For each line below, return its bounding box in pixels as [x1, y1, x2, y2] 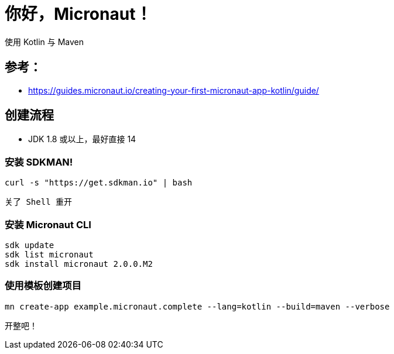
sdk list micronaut [5, 249, 94, 259]
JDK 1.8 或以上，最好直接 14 [28, 134, 136, 145]
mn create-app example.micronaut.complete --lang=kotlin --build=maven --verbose [5, 301, 390, 311]
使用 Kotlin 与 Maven [5, 36, 84, 47]
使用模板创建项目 [5, 280, 81, 292]
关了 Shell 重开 [5, 197, 73, 207]
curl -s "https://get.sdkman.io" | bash [5, 178, 193, 188]
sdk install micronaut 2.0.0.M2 [5, 259, 153, 269]
